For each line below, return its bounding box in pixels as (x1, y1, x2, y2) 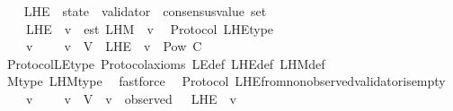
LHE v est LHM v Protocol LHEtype (25, 19, 274, 38)
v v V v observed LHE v (25, 89, 236, 107)
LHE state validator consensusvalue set (23, 2, 267, 20)
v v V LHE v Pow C (25, 37, 202, 55)
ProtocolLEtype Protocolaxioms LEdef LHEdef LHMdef (6, 54, 325, 73)
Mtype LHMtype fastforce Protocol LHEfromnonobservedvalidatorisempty (6, 72, 446, 90)
